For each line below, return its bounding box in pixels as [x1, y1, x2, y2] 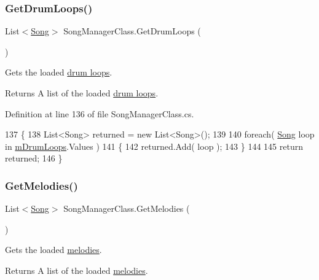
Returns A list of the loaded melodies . [5, 263, 148, 276]
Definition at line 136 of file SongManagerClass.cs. [5, 107, 194, 120]
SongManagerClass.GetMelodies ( [63, 202, 190, 215]
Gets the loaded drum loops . [5, 66, 112, 79]
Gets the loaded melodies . [5, 243, 102, 256]
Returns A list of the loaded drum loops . [5, 87, 159, 99]
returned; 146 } [5, 152, 63, 165]
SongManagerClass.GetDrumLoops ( [63, 25, 201, 37]
